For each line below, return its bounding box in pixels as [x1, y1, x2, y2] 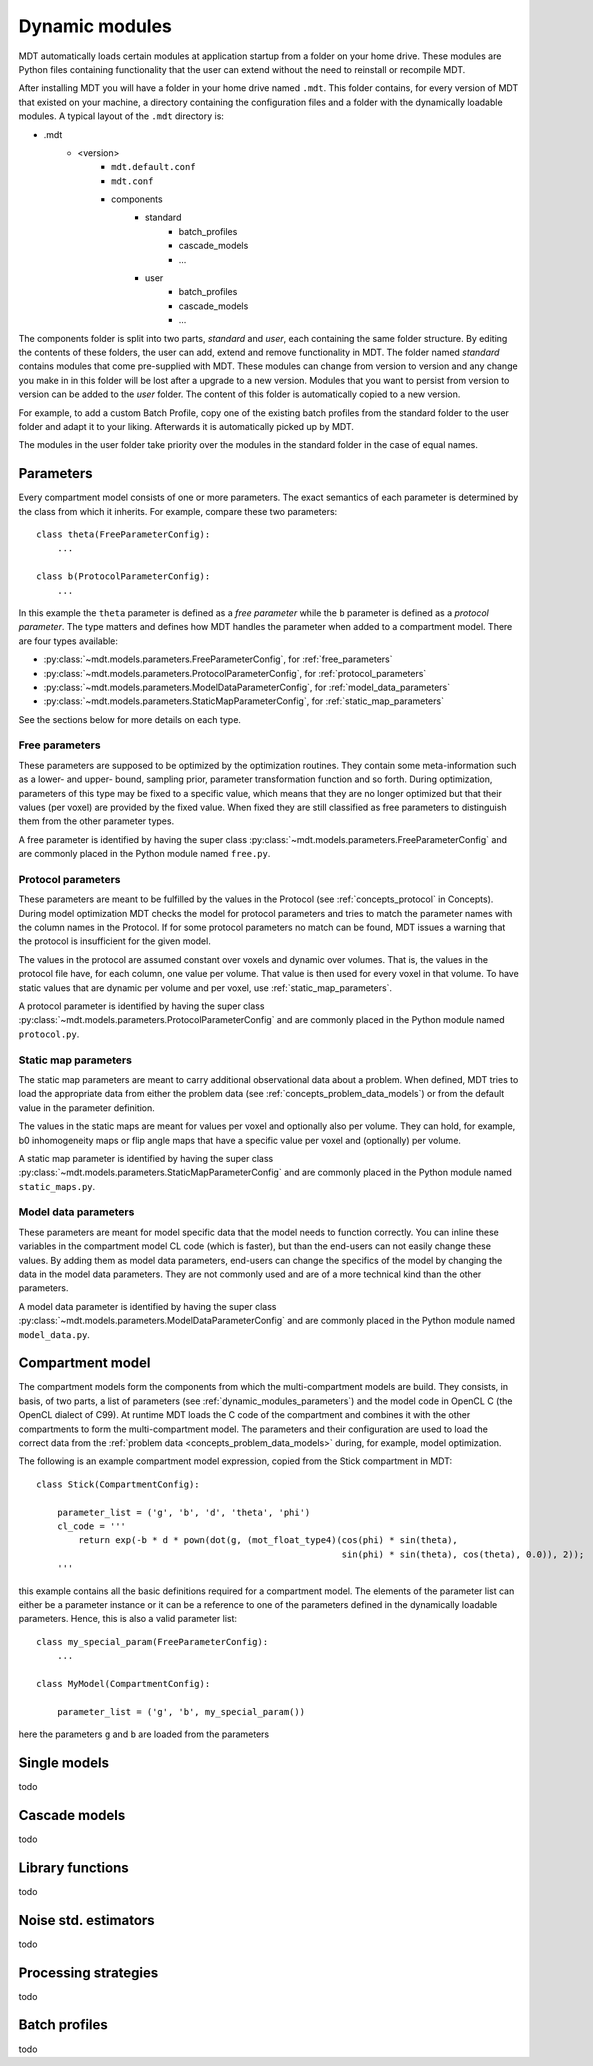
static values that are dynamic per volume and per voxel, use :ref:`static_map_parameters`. [18, 981, 393, 994]
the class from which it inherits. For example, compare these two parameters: [18, 505, 338, 517]
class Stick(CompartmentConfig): [36, 1478, 200, 1490]
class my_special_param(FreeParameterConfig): [36, 1636, 269, 1647]
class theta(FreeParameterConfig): [36, 529, 211, 540]
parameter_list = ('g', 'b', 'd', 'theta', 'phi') [56, 1506, 311, 1518]
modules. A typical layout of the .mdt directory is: [18, 110, 225, 122]
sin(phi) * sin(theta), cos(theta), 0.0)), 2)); [341, 1548, 585, 1560]
